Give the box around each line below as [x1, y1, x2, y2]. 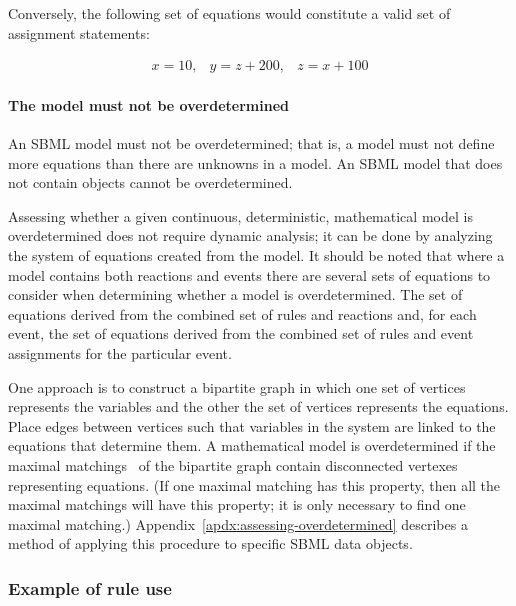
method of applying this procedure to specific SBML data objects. [8, 533, 413, 554]
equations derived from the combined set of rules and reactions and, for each [8, 303, 477, 324]
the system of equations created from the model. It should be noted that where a [8, 244, 505, 265]
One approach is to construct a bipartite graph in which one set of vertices [8, 376, 466, 397]
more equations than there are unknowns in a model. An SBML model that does [8, 152, 503, 173]
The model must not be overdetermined [8, 94, 289, 115]
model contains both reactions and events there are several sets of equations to [8, 264, 491, 285]
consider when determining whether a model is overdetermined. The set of [8, 284, 463, 305]
